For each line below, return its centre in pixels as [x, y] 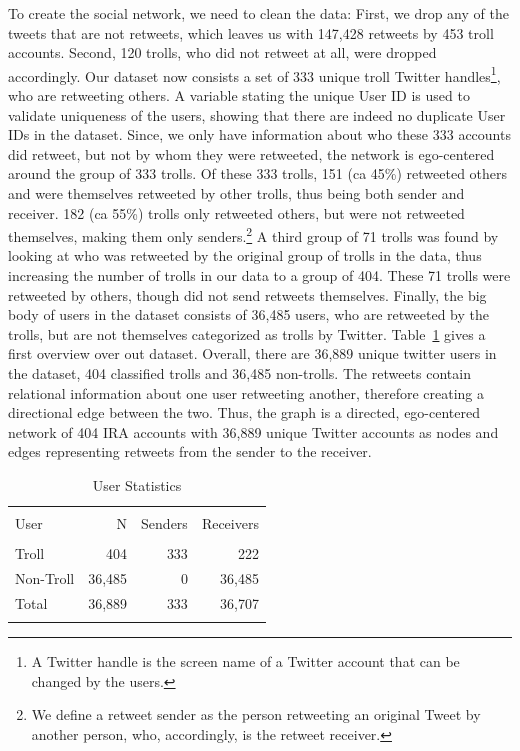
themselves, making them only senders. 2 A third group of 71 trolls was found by [253, 234]
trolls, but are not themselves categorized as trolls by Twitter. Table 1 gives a [247, 333]
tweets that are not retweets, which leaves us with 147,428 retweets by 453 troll [251, 32]
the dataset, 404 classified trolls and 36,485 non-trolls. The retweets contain [239, 373]
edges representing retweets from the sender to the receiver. [190, 451]
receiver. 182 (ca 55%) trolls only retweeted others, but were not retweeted [236, 212]
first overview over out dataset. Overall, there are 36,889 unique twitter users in [252, 353]
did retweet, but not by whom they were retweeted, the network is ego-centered [251, 153]
